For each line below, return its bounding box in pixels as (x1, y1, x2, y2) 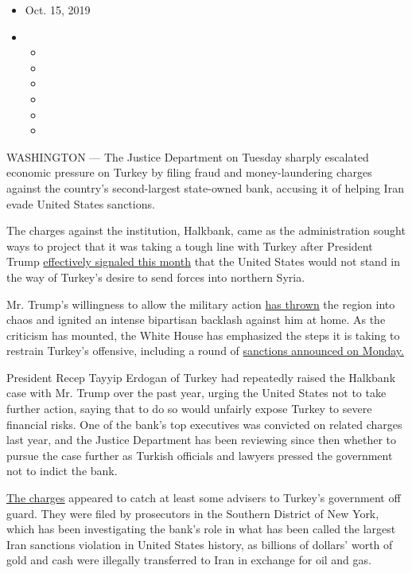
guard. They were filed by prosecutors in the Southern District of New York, (6, 505, 379, 521)
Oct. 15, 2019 (25, 2, 91, 18)
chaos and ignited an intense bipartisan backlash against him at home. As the (6, 311, 386, 328)
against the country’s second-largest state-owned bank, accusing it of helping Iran (6, 179, 404, 196)
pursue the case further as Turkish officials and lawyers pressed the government (6, 446, 393, 463)
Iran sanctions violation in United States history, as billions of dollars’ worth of (6, 536, 393, 552)
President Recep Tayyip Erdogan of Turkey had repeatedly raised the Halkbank (6, 368, 396, 385)
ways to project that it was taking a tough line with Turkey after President (6, 237, 373, 254)
